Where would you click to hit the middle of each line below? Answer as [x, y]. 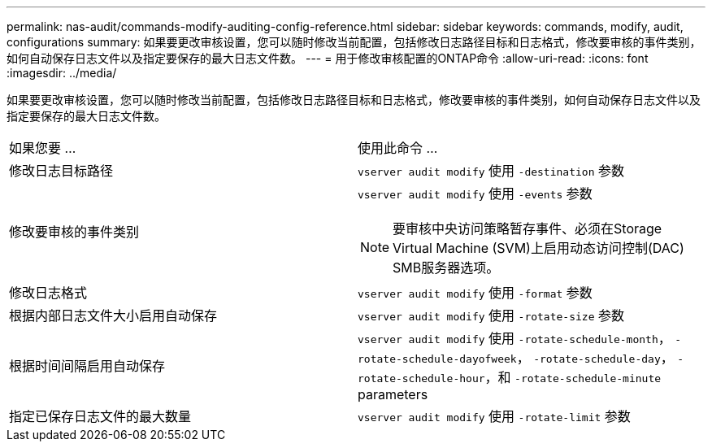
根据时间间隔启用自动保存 [87, 366]
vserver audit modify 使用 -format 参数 [475, 293]
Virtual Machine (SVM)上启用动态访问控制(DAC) [538, 248]
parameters [393, 394]
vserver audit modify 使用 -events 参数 [475, 194]
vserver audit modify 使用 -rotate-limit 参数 [494, 416]
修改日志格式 [48, 293]
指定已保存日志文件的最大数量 [100, 416]
